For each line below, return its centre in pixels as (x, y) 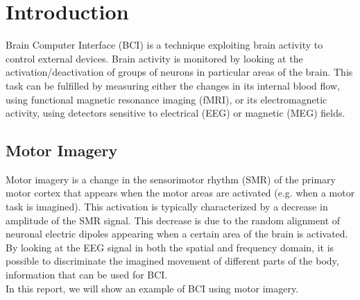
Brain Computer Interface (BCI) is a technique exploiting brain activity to (164, 45)
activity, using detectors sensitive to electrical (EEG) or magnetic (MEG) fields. (175, 113)
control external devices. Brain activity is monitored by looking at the (154, 58)
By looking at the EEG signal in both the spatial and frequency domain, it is (170, 247)
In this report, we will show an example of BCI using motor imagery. (152, 288)
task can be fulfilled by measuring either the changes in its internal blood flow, (173, 85)
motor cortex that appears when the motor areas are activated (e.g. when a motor (180, 193)
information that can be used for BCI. (87, 275)
